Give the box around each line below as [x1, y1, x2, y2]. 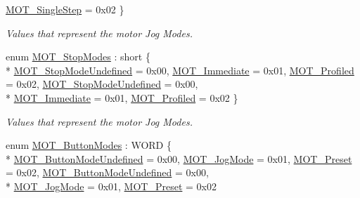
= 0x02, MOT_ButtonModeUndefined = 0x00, [6, 165, 209, 180]
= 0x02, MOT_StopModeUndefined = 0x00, [6, 77, 198, 91]
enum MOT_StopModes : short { [6, 49, 150, 64]
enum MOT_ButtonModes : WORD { [6, 138, 172, 152]
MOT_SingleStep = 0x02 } [6, 2, 124, 16]
